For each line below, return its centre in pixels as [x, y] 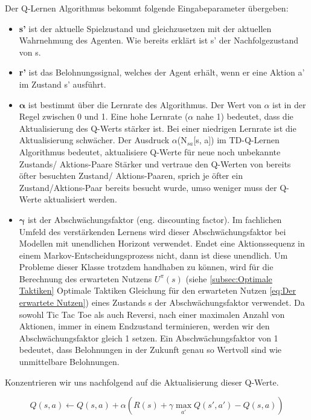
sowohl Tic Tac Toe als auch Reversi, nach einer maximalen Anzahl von [152, 314]
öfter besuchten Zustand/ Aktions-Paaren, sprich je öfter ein [131, 176]
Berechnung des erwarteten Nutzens [85, 278]
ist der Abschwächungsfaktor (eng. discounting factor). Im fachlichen [155, 219]
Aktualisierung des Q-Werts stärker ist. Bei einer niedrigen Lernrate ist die [158, 128]
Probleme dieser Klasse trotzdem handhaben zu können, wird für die [146, 267]
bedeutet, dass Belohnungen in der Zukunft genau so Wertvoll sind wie [150, 350]
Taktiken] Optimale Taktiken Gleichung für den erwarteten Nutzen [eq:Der [158, 290]
